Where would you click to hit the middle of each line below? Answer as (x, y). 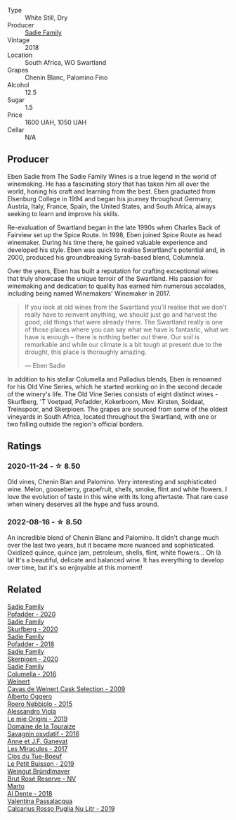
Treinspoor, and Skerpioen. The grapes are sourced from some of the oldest (118, 409)
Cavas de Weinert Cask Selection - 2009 (66, 688)
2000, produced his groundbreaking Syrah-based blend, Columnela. (106, 257)
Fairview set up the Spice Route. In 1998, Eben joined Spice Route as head (115, 234)
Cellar (16, 130)
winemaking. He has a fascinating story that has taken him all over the (109, 184)
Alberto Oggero (30, 696)
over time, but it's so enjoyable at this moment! (75, 567)
